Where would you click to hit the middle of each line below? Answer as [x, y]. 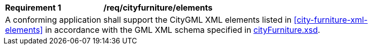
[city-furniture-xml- [331, 20]
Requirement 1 [33, 8]
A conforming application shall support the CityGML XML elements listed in [148, 20]
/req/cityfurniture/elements [158, 8]
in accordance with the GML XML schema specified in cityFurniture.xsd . [183, 30]
